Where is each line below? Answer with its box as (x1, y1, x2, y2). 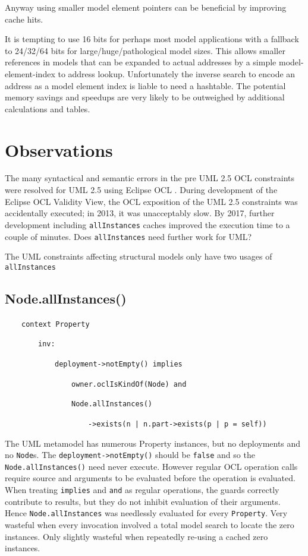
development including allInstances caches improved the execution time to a (5, 218, 290, 230)
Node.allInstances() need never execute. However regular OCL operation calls (5, 460, 298, 472)
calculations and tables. (5, 102, 90, 115)
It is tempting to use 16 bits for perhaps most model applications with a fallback (5, 33, 299, 45)
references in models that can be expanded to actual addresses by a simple (5, 56, 276, 68)
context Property (21, 320, 90, 328)
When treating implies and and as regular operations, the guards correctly (5, 484, 279, 496)
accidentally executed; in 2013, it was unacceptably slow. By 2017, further (5, 207, 275, 219)
